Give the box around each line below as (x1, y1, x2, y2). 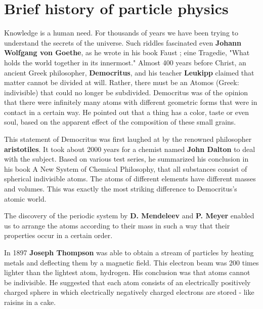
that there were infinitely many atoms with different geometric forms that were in (4, 97, 257, 107)
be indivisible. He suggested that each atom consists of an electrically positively (4, 277, 251, 287)
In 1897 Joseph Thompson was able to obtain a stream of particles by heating (4, 247, 254, 257)
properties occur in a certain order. (4, 230, 113, 241)
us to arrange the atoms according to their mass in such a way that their (4, 220, 230, 230)
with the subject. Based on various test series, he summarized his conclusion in (4, 153, 249, 164)
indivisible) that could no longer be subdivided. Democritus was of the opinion (4, 87, 248, 97)
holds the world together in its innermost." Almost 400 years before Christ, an (4, 57, 246, 67)
